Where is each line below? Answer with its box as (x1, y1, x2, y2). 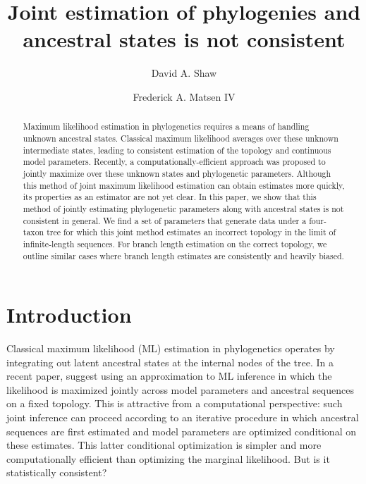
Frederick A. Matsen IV (133, 89, 236, 104)
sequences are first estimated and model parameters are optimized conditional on (6, 423, 356, 438)
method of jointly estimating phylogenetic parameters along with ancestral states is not (23, 202, 344, 214)
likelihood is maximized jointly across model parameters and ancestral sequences (6, 382, 354, 397)
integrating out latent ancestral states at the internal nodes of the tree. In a (6, 354, 334, 369)
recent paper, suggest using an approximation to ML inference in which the (6, 368, 332, 383)
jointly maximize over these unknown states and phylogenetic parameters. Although (23, 167, 331, 179)
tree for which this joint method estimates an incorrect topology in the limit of (47, 226, 336, 238)
